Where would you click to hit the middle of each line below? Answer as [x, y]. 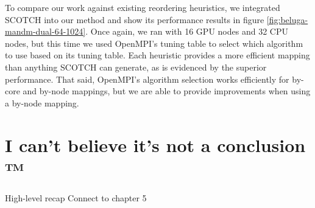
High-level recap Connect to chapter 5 [76, 197]
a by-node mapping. [42, 102]
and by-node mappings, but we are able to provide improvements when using [167, 91]
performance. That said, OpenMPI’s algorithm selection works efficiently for [147, 79]
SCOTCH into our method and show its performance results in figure [135, 19]
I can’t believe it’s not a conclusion [155, 144]
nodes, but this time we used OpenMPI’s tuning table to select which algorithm [154, 43]
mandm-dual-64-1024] [45, 31]
